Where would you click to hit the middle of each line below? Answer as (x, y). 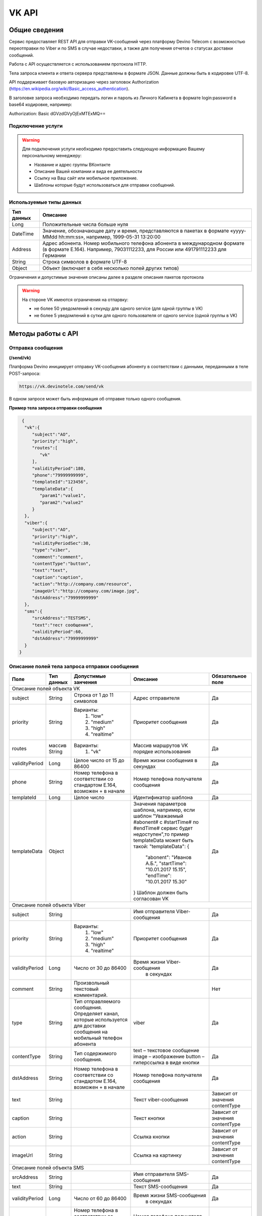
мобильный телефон (98, 1037)
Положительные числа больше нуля (85, 225)
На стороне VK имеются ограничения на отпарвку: (75, 300)
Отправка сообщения (36, 348)
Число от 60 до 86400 (100, 1198)
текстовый (86, 989)
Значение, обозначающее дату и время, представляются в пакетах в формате (136, 231)
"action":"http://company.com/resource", (82, 584)
